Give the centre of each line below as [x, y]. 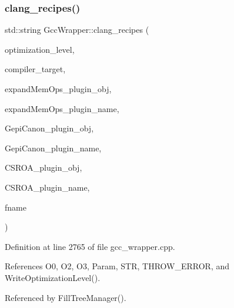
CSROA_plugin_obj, [44, 167]
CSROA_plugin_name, [47, 187]
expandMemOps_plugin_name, [62, 108]
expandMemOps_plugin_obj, [58, 89]
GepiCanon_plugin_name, [53, 148]
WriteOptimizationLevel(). [53, 277]
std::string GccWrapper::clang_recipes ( [77, 30]
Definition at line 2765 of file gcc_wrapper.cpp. [90, 246]
